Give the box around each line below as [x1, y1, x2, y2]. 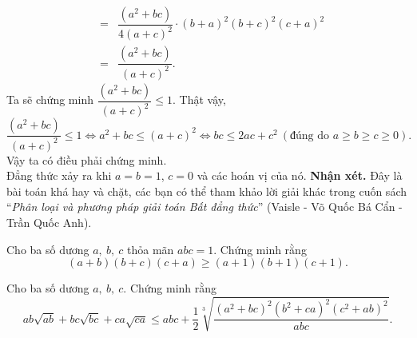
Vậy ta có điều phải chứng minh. [6, 151, 167, 168]
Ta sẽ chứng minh [6, 91, 93, 108]
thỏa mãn [127, 241, 174, 257]
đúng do [290, 129, 329, 141]
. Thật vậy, [173, 91, 226, 108]
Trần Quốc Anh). [6, 213, 92, 230]
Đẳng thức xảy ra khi [6, 167, 112, 184]
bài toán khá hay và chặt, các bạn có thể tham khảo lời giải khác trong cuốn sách [6, 182, 407, 199]
